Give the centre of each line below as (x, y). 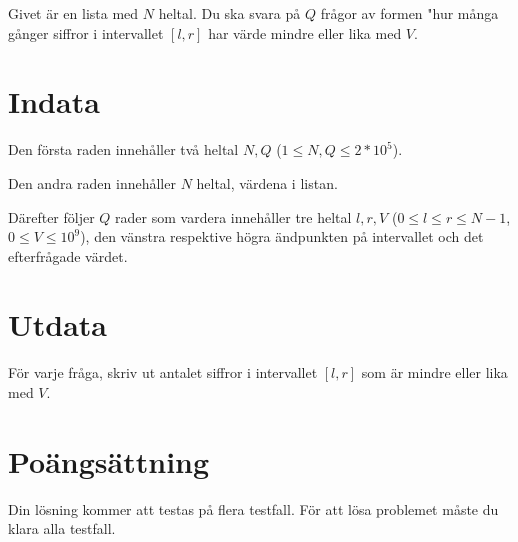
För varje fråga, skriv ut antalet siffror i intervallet (163, 372)
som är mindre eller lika (434, 372)
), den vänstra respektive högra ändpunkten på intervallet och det (282, 236)
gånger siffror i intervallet (86, 32)
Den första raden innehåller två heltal (123, 149)
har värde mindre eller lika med (305, 32)
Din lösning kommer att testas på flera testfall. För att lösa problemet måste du (253, 508)
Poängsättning (109, 460)
